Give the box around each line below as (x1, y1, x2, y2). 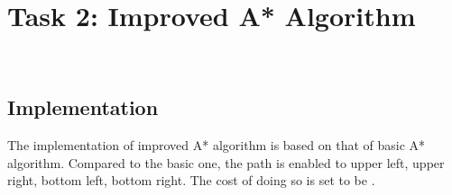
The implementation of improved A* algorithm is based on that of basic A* (7, 135, 426, 154)
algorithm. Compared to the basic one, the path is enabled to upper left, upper (7, 153, 445, 172)
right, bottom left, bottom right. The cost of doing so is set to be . (7, 171, 375, 190)
